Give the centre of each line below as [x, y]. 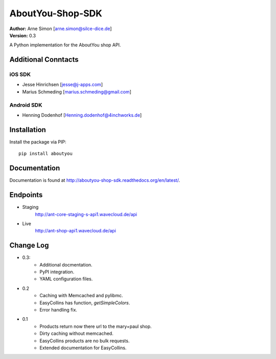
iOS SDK [20, 75]
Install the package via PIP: [38, 142]
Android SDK [26, 105]
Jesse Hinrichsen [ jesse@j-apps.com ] [63, 85]
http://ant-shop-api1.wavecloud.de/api [75, 231]
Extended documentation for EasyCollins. [83, 348]
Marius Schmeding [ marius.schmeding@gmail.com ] [77, 91]
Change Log [29, 245]
